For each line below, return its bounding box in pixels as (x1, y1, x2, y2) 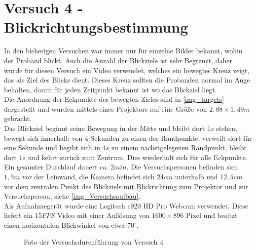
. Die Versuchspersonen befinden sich (126, 162, 238, 172)
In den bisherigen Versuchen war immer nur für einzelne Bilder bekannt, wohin (4, 45, 243, 56)
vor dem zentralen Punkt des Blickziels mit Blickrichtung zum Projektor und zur (4, 181, 249, 191)
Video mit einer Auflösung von (57, 210, 150, 220)
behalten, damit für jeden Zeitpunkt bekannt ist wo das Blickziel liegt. (4, 84, 217, 94)
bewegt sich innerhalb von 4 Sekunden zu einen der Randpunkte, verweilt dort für (4, 132, 252, 143)
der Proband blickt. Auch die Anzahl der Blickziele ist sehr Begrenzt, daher (4, 55, 232, 65)
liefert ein (4, 210, 33, 220)
